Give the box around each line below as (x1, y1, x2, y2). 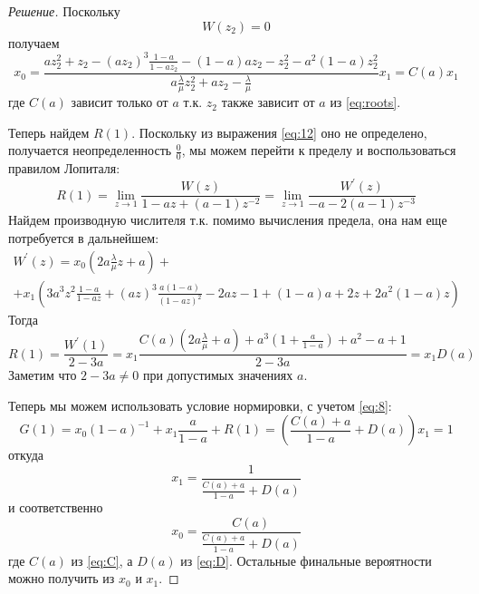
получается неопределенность (8, 141, 172, 160)
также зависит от (221, 93, 315, 112)
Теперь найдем (8, 122, 90, 141)
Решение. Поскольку (8, 2, 120, 20)
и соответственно (8, 498, 103, 517)
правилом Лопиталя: (8, 159, 120, 178)
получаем (8, 33, 60, 52)
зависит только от (71, 93, 168, 112)
